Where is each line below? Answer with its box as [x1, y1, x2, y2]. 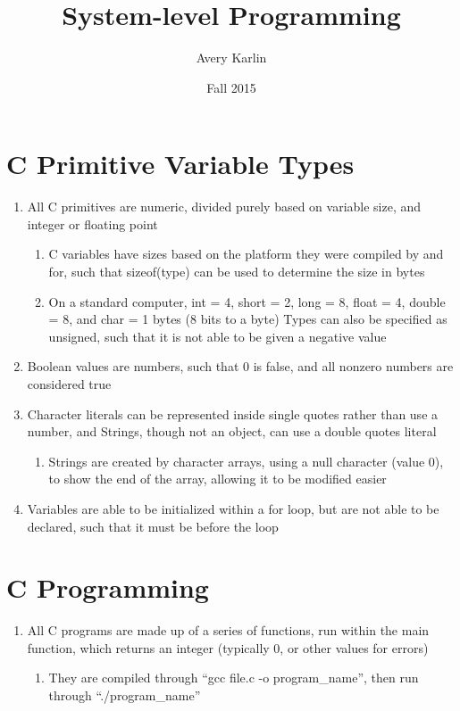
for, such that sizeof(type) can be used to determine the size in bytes [48, 262, 425, 281]
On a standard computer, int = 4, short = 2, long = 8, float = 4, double [48, 292, 446, 310]
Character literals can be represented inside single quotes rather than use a [27, 404, 439, 423]
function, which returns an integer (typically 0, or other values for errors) [27, 638, 429, 657]
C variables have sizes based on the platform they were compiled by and [48, 244, 444, 263]
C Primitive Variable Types [6, 145, 355, 182]
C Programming [6, 569, 209, 606]
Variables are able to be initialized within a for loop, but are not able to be [27, 499, 439, 517]
